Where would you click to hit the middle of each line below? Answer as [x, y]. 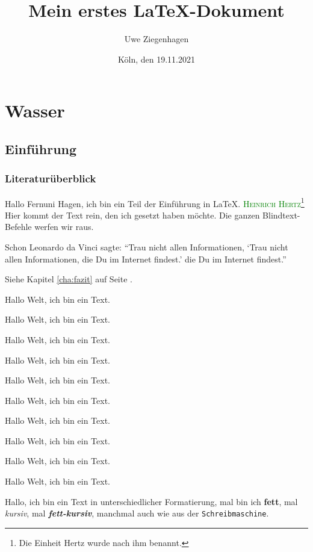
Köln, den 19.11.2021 [156, 59]
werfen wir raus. [64, 227]
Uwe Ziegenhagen [156, 39]
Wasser [35, 110]
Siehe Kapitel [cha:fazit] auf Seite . [69, 279]
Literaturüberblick [51, 178]
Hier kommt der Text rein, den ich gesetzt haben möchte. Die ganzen [132, 215]
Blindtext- [281, 215]
